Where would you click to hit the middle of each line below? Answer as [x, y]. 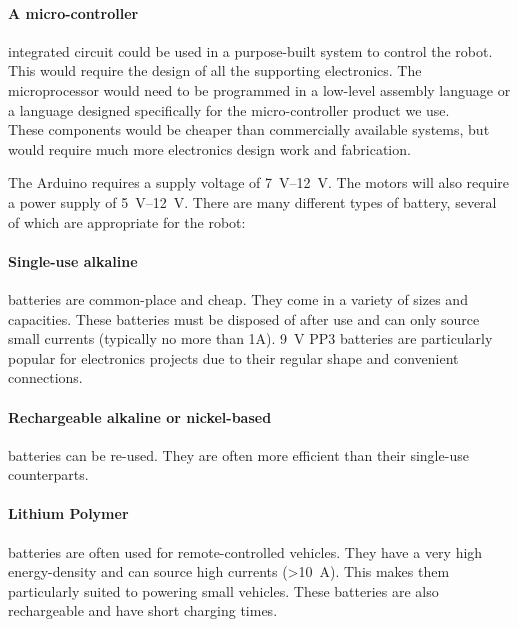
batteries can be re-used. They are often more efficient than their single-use [238, 454]
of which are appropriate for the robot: [127, 221]
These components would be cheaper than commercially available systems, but [249, 129]
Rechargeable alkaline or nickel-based [140, 416]
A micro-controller [73, 12]
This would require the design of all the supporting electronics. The [215, 70]
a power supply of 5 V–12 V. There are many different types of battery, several [252, 201]
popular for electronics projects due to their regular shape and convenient [233, 357]
